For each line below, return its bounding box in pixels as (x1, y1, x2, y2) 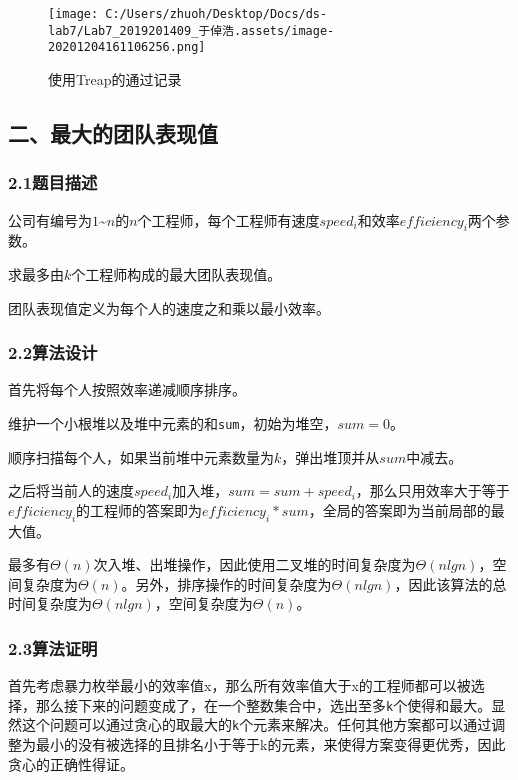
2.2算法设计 (8, 340, 98, 365)
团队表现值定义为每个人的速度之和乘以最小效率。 (8, 297, 330, 318)
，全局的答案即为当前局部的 (308, 499, 491, 520)
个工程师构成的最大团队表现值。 (71, 263, 282, 284)
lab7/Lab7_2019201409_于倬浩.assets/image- (48, 23, 335, 38)
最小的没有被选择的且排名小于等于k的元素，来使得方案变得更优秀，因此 (35, 734, 506, 755)
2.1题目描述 (8, 170, 98, 195)
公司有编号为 (8, 209, 92, 230)
